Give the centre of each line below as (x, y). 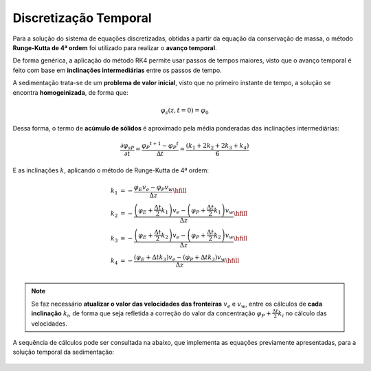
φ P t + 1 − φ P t (160, 146)
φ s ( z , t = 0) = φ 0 (184, 111)
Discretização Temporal (82, 18)
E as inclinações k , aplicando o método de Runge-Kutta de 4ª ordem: (111, 170)
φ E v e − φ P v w (154, 188)
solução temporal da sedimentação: (64, 352)
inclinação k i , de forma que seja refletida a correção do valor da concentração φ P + (151, 314)
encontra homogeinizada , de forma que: (70, 92)
